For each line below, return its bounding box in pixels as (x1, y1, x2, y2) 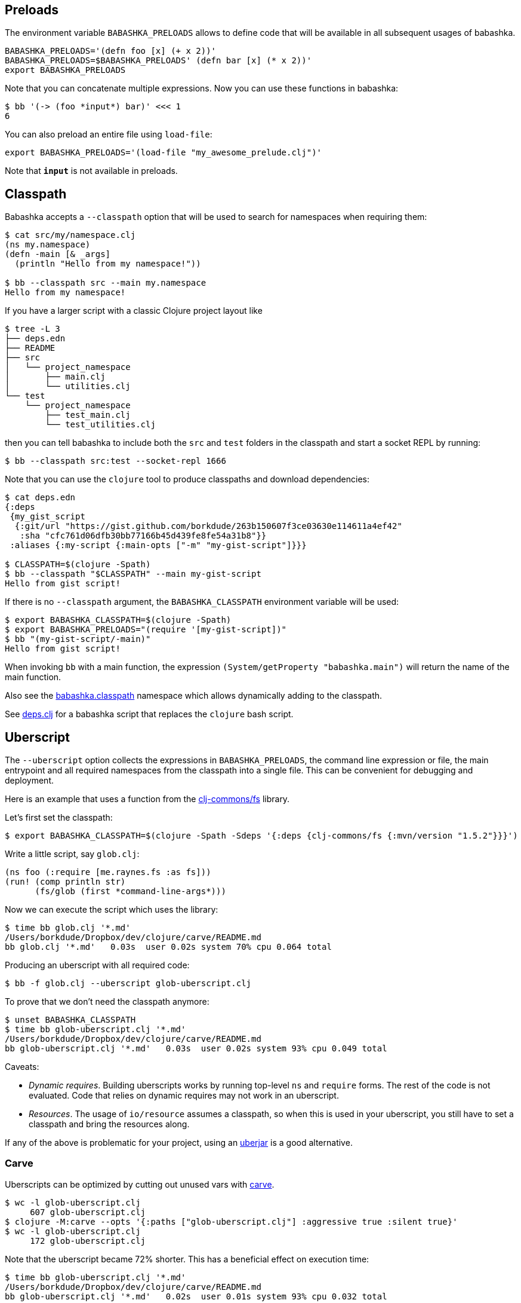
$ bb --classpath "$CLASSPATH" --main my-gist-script (5, 569, 261, 579)
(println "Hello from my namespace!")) (14, 259, 201, 269)
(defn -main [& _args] (5, 249, 111, 259)
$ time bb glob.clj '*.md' (5, 923, 131, 933)
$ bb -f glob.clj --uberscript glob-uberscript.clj (5, 978, 252, 989)
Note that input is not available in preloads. (5, 166, 178, 176)
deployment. (5, 775, 54, 786)
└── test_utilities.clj (45, 420, 156, 430)
